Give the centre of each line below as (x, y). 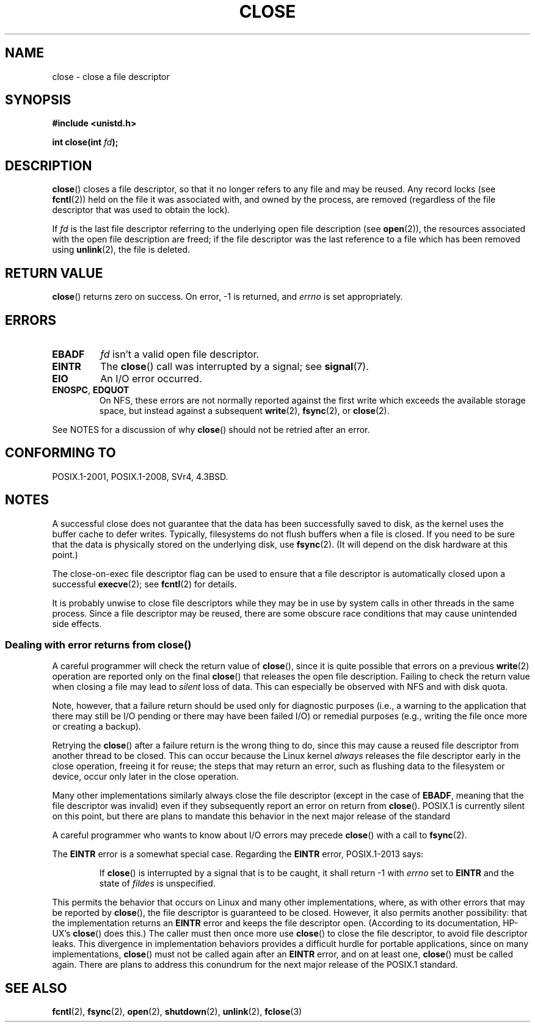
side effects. (77, 623)
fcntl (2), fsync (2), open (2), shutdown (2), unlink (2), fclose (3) (177, 1012)
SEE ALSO (36, 988)
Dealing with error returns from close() (98, 645)
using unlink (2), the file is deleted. (121, 250)
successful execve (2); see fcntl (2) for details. (144, 584)
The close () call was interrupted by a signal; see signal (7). (235, 366)
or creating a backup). (96, 727)
